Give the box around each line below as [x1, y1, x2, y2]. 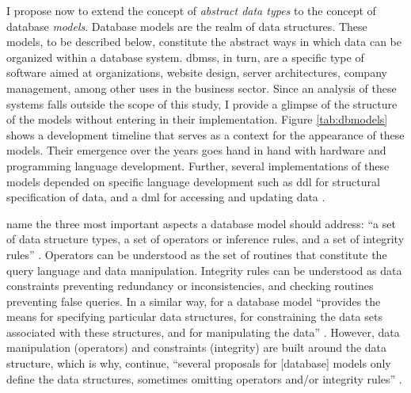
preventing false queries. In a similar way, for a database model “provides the [6, 292, 381, 309]
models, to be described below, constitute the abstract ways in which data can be [6, 33, 401, 50]
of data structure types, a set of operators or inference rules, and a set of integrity [6, 231, 405, 247]
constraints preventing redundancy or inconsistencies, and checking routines [6, 277, 374, 294]
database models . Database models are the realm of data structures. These [6, 17, 367, 34]
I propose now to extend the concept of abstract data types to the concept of [6, 2, 376, 18]
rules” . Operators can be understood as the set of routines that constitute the [6, 246, 387, 262]
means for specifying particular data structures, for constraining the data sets [6, 308, 382, 325]
